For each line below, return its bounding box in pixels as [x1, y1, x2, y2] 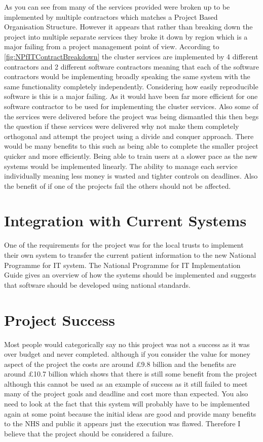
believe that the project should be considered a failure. [4, 428, 174, 438]
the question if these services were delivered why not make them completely [4, 121, 239, 131]
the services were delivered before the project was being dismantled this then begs [4, 111, 259, 121]
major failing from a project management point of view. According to [4, 41, 219, 52]
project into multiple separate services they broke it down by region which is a [4, 31, 248, 42]
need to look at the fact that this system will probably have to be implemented [4, 398, 250, 409]
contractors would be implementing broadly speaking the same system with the [4, 71, 250, 82]
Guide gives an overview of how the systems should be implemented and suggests [4, 269, 256, 280]
